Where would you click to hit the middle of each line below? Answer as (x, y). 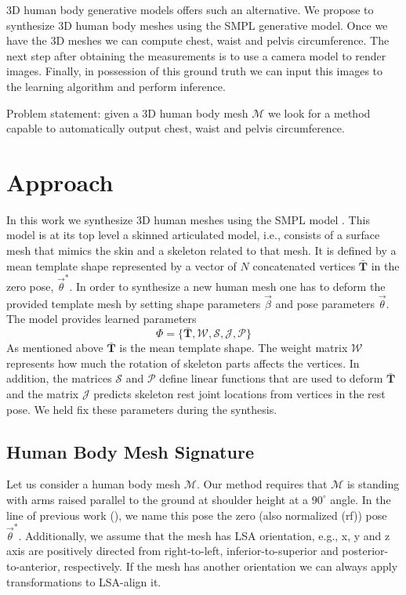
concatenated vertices (304, 265)
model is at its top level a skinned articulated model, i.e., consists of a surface (193, 235)
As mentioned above (55, 348)
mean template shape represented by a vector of (121, 265)
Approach (60, 181)
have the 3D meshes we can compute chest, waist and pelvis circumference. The (198, 40)
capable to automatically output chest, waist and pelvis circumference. (176, 128)
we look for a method (319, 112)
